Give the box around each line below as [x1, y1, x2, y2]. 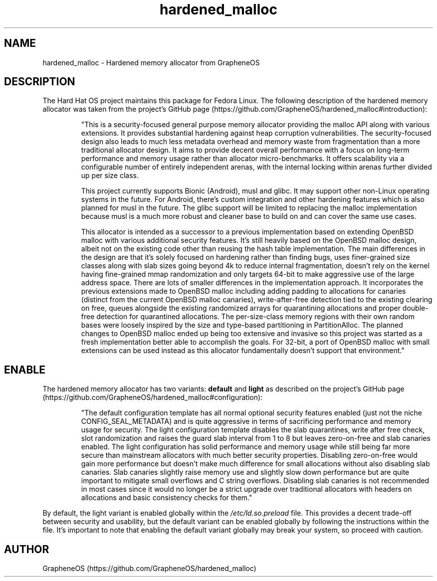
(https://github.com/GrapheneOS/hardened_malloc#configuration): [42, 393, 263, 402]
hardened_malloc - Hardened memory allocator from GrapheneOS [42, 58, 260, 67]
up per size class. [81, 171, 139, 180]
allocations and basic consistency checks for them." [81, 493, 252, 502]
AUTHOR [4, 543, 49, 556]
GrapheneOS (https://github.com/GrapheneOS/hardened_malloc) [42, 564, 256, 573]
